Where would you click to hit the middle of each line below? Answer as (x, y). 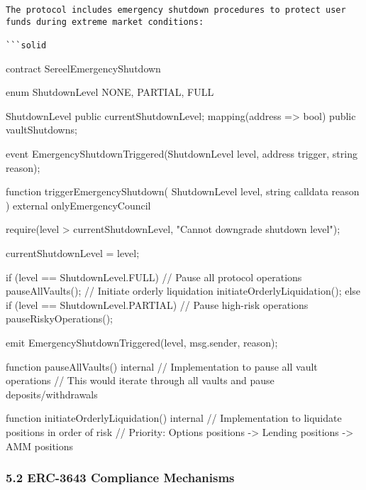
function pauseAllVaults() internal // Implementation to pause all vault (162, 366)
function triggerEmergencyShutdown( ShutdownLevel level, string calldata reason (183, 191)
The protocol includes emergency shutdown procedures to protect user (176, 10)
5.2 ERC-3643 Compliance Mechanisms (120, 478)
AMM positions (40, 446)
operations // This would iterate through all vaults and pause (140, 380)
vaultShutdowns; (41, 130)
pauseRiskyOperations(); (59, 318)
